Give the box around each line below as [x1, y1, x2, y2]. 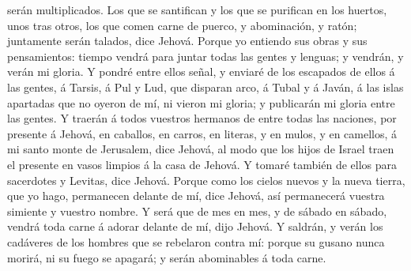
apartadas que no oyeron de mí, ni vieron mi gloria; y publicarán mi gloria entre [7, 94, 395, 111]
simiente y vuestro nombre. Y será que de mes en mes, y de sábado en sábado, [7, 202, 387, 219]
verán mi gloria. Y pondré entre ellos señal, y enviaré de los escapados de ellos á [7, 63, 395, 80]
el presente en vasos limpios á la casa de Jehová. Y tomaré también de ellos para [7, 156, 398, 172]
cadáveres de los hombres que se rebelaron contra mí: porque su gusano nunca [7, 233, 385, 250]
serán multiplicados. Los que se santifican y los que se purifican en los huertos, [7, 2, 387, 17]
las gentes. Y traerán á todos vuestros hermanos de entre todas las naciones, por [7, 110, 397, 126]
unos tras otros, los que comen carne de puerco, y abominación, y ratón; [7, 17, 357, 33]
